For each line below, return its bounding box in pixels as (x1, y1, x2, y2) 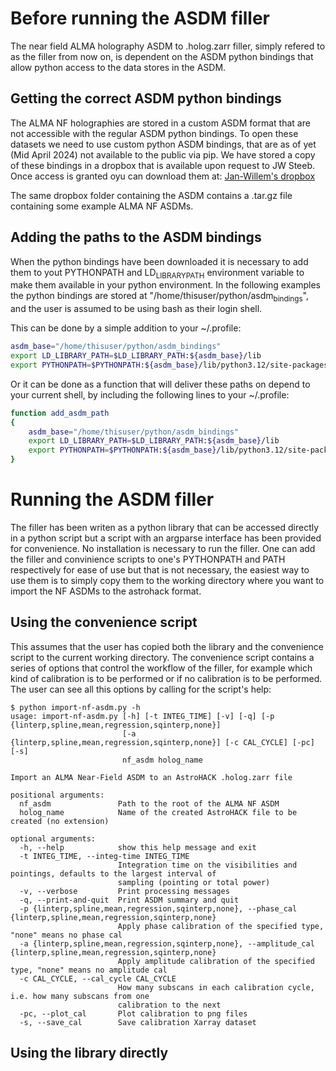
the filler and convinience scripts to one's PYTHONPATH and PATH (10, 553, 286, 565)
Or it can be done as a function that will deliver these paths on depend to (10, 378, 311, 390)
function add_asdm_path (10, 408, 110, 418)
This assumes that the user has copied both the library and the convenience (10, 640, 325, 652)
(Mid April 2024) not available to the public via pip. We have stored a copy (10, 148, 316, 161)
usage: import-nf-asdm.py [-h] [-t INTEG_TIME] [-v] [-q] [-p (10, 711, 275, 721)
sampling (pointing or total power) (117, 877, 271, 887)
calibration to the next (117, 1000, 222, 1010)
